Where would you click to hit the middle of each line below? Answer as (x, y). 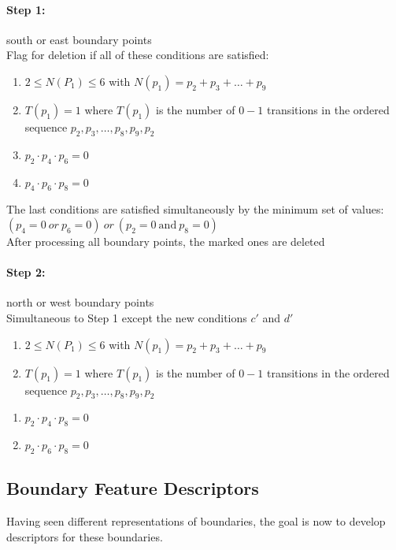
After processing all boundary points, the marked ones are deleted (166, 241)
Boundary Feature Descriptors (133, 488)
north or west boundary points (80, 302)
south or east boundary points (79, 39)
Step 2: (26, 272)
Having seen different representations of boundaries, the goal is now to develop (196, 521)
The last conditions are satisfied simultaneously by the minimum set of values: (195, 209)
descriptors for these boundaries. (85, 536)
